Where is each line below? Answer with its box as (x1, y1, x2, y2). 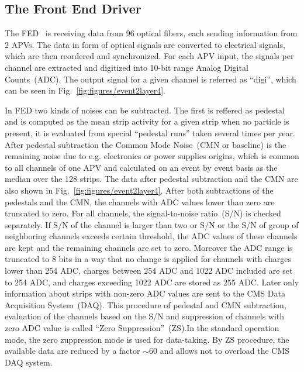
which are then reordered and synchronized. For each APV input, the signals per (5, 50, 294, 62)
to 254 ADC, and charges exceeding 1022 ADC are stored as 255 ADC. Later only (5, 275, 299, 288)
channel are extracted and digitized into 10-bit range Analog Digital (5, 61, 248, 73)
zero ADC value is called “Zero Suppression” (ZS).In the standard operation (5, 322, 279, 334)
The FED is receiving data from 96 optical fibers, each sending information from (5, 27, 298, 39)
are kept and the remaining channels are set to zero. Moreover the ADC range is (5, 241, 293, 253)
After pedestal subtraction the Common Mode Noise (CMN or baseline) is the (5, 138, 286, 150)
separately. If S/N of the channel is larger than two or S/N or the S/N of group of (5, 218, 299, 230)
